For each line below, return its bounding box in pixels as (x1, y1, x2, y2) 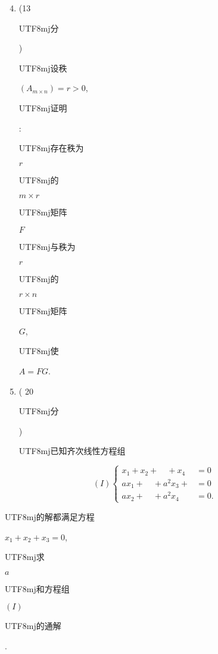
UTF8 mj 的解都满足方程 (5, 510, 95, 522)
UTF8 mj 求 (5, 550, 45, 563)
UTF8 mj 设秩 (18, 61, 67, 74)
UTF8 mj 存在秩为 (18, 142, 84, 154)
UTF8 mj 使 (18, 345, 59, 357)
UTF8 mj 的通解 (5, 619, 61, 632)
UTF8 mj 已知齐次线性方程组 (18, 445, 126, 457)
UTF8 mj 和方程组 (5, 582, 70, 594)
